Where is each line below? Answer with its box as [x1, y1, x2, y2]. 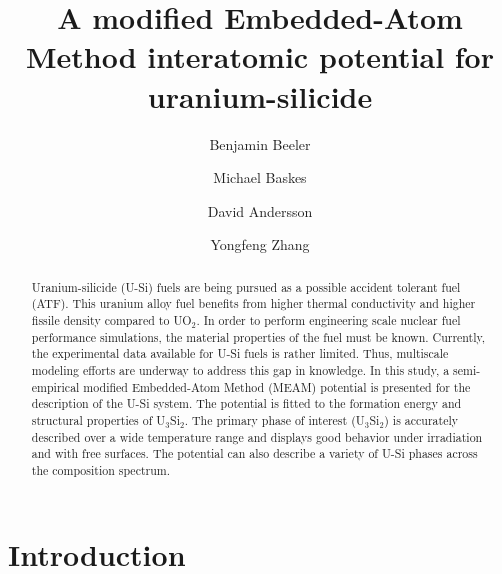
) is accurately [384, 411, 458, 428]
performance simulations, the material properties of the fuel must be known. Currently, [31, 328, 486, 345]
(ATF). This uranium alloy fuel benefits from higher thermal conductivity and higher [31, 295, 476, 312]
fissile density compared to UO [31, 311, 192, 328]
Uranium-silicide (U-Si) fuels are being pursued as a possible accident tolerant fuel [31, 278, 461, 295]
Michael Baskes [213, 167, 307, 188]
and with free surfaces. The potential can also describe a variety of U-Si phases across [31, 445, 478, 462]
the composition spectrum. [31, 461, 171, 478]
